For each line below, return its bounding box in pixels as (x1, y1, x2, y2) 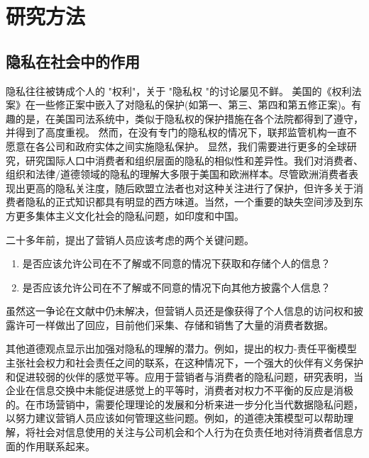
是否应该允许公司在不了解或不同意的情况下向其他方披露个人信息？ (22, 279, 331, 294)
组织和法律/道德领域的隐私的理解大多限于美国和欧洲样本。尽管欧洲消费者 (6, 167, 348, 181)
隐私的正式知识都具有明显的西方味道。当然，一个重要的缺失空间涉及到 (25, 194, 353, 209)
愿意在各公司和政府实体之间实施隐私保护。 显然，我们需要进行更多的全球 (6, 138, 347, 153)
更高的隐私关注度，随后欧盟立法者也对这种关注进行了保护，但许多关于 (25, 180, 353, 195)
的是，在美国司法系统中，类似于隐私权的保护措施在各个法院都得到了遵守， (15, 111, 363, 125)
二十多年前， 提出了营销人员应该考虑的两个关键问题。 (6, 232, 254, 247)
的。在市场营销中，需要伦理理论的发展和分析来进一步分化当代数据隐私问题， (6, 396, 363, 411)
